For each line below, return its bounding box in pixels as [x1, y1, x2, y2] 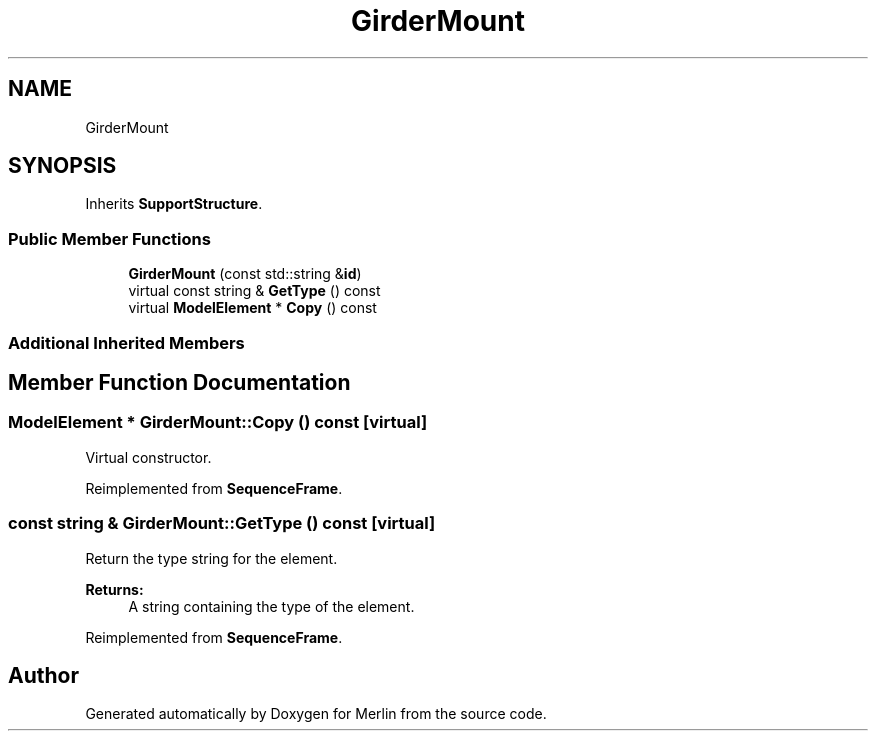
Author [8, 662, 79, 688]
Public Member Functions [8, 228, 211, 249]
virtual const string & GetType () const [128, 282, 381, 300]
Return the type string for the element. [85, 549, 338, 567]
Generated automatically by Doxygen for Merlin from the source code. [85, 705, 547, 723]
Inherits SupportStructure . [85, 195, 263, 213]
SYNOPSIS [8, 153, 117, 179]
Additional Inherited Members [8, 332, 245, 353]
